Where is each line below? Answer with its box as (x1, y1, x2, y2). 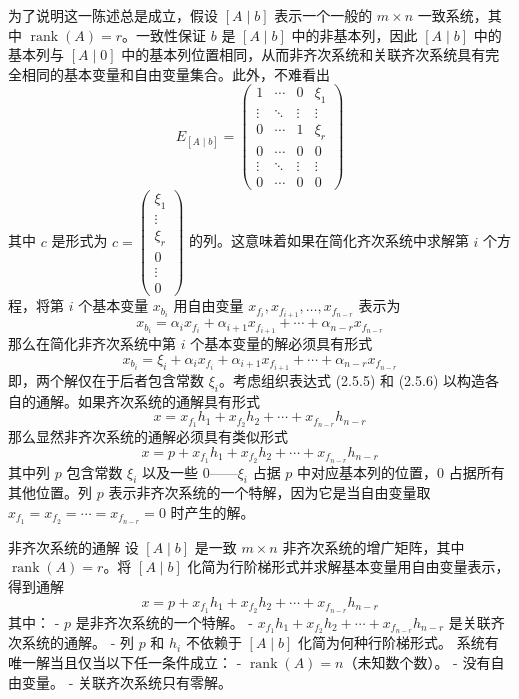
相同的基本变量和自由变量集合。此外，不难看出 (21, 63, 330, 84)
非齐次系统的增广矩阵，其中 (282, 536, 465, 557)
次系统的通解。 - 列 (8, 632, 134, 653)
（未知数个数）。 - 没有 (343, 651, 491, 672)
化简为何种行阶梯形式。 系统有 (298, 632, 499, 653)
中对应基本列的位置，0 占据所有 (297, 461, 505, 482)
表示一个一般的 (274, 5, 373, 25)
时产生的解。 (170, 502, 255, 523)
